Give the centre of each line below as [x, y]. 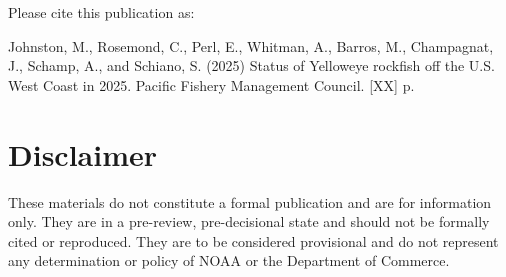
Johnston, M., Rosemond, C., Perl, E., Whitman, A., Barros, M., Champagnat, [251, 45]
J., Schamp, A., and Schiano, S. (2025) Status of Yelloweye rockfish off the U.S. [251, 65]
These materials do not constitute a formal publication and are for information [250, 201]
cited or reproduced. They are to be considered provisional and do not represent [253, 240]
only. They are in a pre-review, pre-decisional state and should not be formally [249, 221]
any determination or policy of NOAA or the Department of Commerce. [229, 260]
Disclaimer [83, 153]
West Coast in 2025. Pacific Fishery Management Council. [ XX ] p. [211, 84]
